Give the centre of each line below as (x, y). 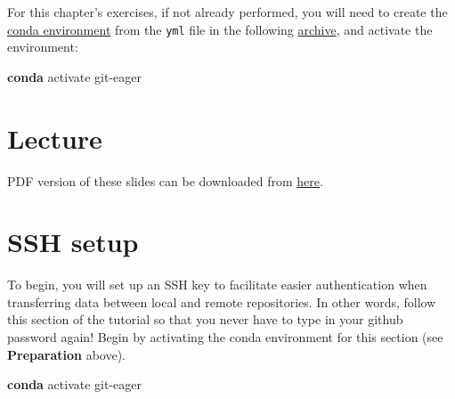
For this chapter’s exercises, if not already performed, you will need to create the (227, 12)
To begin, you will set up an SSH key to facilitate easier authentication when (217, 285)
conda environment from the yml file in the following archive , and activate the (220, 29)
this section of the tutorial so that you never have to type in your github (205, 319)
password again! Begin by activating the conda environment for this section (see (225, 337)
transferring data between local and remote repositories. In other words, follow (222, 301)
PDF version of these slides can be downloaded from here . (165, 180)
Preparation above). (66, 354)
